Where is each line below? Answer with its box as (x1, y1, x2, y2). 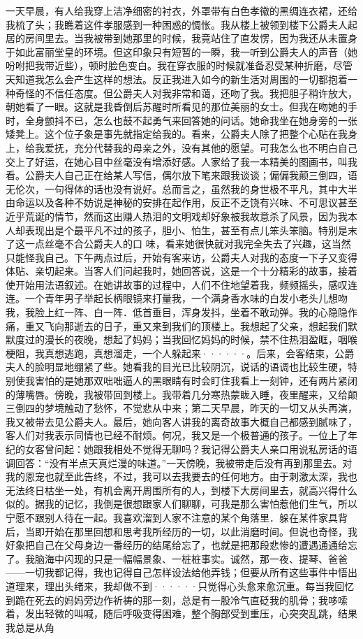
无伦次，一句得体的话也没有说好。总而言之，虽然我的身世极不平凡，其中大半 (6, 181, 357, 196)
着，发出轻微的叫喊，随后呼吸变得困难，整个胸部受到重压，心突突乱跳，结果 (6, 606, 357, 621)
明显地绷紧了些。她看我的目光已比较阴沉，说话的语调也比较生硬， (44, 359, 348, 374)
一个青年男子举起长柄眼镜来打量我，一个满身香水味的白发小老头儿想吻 (24, 291, 348, 306)
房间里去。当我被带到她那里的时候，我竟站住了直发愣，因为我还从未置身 (24, 31, 357, 45)
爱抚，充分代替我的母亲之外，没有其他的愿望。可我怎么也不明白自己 (44, 140, 357, 155)
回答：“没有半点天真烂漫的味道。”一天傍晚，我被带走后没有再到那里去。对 (15, 455, 353, 470)
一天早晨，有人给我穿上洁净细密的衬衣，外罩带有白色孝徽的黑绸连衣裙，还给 (6, 3, 357, 17)
